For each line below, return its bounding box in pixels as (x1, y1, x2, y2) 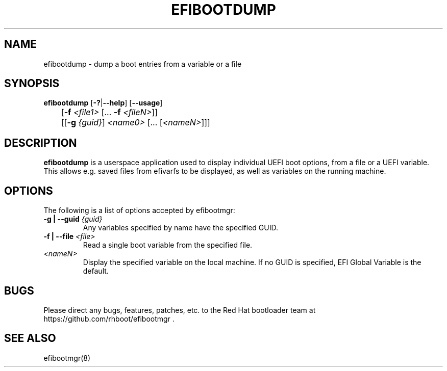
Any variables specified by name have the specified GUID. (83, 223, 278, 232)
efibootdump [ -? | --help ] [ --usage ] (43, 98, 163, 108)
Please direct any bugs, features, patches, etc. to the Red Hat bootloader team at (43, 305, 316, 314)
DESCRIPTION (4, 136, 77, 149)
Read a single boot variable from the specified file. (83, 241, 253, 250)
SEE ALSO (4, 332, 56, 345)
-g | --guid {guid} (43, 215, 103, 224)
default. (83, 267, 109, 276)
